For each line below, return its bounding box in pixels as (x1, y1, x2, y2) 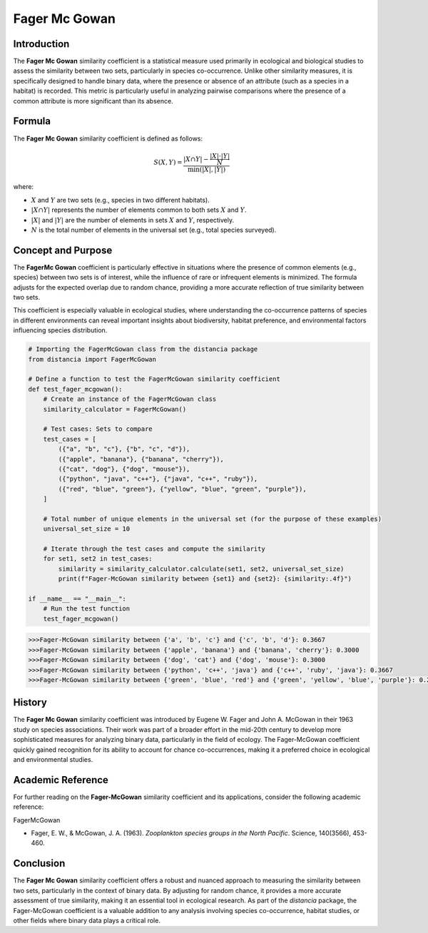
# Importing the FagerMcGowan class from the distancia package (28, 345, 258, 353)
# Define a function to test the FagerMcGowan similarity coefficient (28, 375, 281, 383)
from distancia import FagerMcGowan (28, 355, 157, 363)
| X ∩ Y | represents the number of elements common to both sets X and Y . (31, 205, 247, 214)
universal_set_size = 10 (43, 525, 131, 533)
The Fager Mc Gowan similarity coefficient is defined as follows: (13, 134, 203, 143)
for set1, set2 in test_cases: (43, 555, 153, 563)
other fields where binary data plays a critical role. (13, 916, 160, 924)
